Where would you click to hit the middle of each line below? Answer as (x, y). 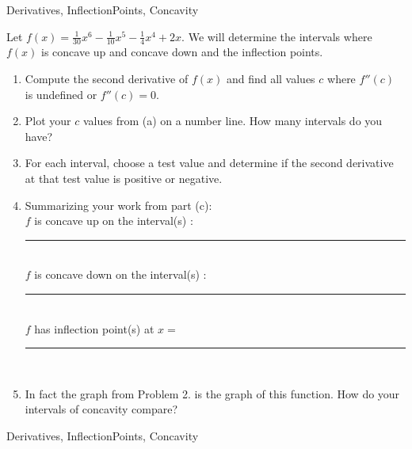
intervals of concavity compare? (101, 409)
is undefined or (61, 94)
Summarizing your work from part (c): (118, 205)
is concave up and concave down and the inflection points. (182, 52)
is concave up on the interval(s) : (114, 221)
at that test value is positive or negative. (124, 178)
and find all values (271, 79)
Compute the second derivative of (107, 79)
